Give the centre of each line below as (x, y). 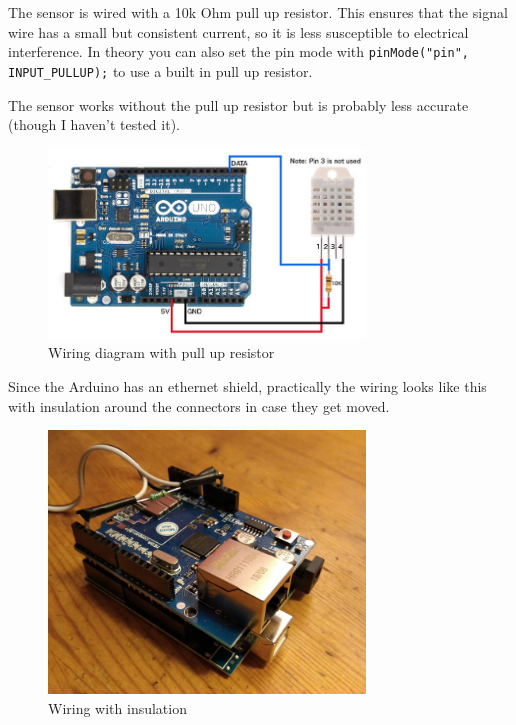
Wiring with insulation (117, 707)
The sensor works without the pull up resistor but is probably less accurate (238, 104)
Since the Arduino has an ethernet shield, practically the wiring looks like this (247, 386)
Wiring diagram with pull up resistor (161, 352)
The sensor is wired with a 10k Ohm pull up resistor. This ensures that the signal (258, 12)
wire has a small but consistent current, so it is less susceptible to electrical (238, 31)
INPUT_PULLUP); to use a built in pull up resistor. (160, 70)
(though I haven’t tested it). (94, 124)
